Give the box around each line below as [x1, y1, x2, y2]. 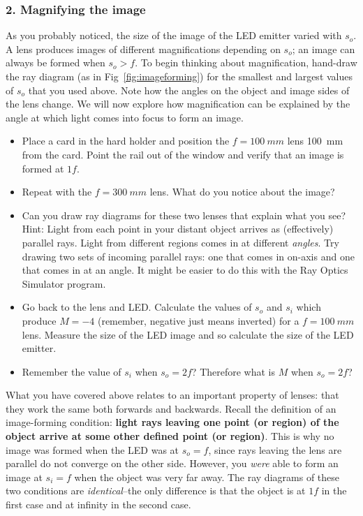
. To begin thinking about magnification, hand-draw [135, 55, 357, 70]
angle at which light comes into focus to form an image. [6, 110, 244, 124]
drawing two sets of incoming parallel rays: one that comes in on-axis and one [22, 249, 355, 263]
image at [6, 469, 43, 484]
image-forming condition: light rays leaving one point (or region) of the [6, 415, 339, 429]
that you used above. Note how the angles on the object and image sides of [28, 82, 350, 97]
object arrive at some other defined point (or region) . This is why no [6, 429, 334, 443]
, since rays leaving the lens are [208, 442, 342, 457]
